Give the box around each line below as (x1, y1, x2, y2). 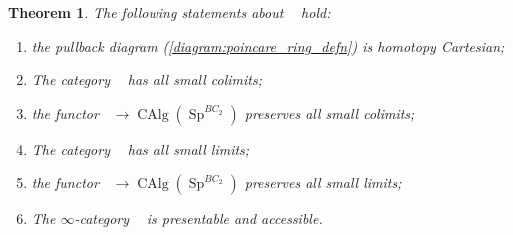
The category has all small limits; (31, 138, 250, 159)
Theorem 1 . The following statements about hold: (8, 2, 331, 22)
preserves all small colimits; (244, 102, 415, 123)
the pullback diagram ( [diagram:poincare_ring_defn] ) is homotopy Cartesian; (31, 35, 505, 56)
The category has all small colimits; (31, 69, 262, 90)
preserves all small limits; (244, 172, 402, 193)
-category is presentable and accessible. (74, 208, 323, 229)
